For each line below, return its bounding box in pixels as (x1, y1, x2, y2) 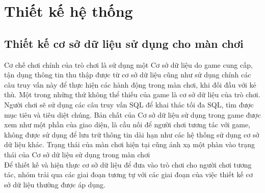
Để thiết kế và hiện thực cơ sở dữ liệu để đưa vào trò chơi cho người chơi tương (4, 159, 252, 170)
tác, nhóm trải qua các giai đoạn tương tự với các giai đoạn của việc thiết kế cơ (4, 169, 253, 180)
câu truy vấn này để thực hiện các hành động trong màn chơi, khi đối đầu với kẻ (4, 79, 256, 90)
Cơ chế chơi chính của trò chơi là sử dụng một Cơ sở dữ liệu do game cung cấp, (4, 59, 253, 70)
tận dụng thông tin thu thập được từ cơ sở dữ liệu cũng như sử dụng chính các (4, 69, 251, 80)
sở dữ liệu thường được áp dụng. (4, 179, 105, 189)
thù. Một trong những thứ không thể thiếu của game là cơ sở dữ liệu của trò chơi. (4, 89, 260, 100)
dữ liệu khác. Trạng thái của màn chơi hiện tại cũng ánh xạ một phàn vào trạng (4, 139, 255, 150)
